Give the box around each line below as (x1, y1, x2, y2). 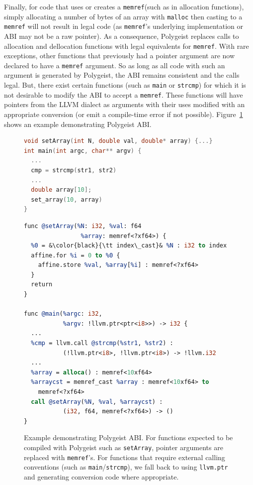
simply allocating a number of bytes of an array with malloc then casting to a (4, 11, 243, 21)
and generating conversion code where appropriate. (24, 471, 179, 482)
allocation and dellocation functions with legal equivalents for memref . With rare (4, 40, 249, 51)
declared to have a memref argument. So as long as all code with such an (4, 60, 225, 70)
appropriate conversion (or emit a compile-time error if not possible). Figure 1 (4, 109, 243, 119)
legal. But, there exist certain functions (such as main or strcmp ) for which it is (4, 80, 246, 90)
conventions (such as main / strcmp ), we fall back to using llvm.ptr (24, 462, 228, 472)
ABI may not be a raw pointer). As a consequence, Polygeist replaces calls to (4, 30, 239, 41)
